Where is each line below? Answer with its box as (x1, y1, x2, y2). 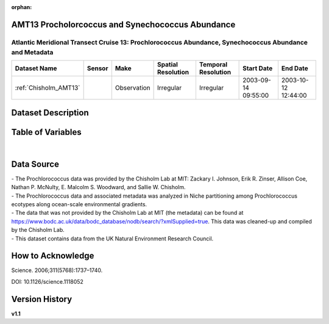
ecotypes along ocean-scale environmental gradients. (11, 200, 147, 207)
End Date (281, 64, 308, 73)
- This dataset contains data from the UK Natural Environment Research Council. (11, 235, 214, 242)
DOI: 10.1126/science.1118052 (11, 278, 83, 285)
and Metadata (11, 48, 54, 56)
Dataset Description (11, 107, 89, 118)
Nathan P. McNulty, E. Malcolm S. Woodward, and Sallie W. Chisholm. (11, 184, 186, 191)
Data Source (11, 159, 59, 169)
